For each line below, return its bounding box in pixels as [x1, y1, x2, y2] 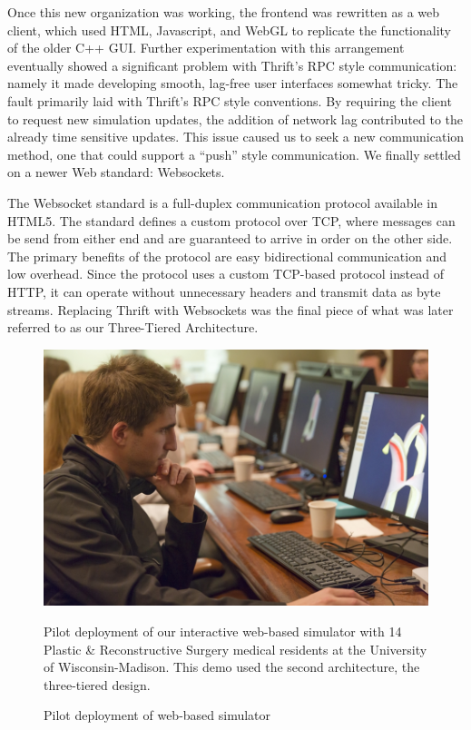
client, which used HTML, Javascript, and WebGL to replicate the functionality [7, 20, 451, 39]
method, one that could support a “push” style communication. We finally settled [7, 144, 461, 163]
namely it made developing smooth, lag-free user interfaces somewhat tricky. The [7, 74, 458, 93]
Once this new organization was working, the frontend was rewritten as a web [7, 3, 440, 21]
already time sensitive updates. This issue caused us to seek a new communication [7, 127, 465, 146]
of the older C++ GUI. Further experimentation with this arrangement [7, 38, 405, 57]
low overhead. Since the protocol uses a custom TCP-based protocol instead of [7, 264, 444, 283]
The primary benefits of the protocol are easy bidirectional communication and [7, 246, 447, 265]
